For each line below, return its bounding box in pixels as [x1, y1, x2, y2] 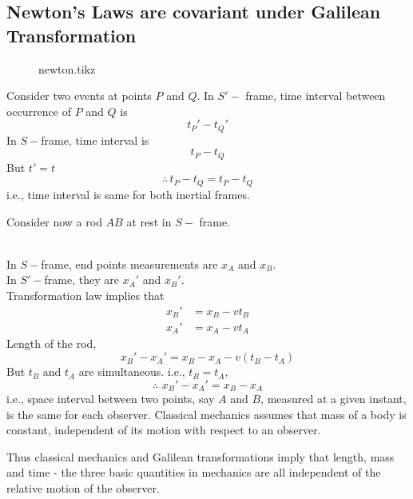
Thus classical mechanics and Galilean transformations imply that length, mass [6, 448, 395, 465]
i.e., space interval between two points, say [6, 390, 215, 407]
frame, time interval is [41, 131, 149, 148]
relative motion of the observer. [6, 480, 160, 497]
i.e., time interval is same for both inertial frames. [6, 186, 250, 202]
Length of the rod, [6, 335, 97, 352]
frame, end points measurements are [41, 255, 218, 272]
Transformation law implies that [6, 286, 165, 303]
